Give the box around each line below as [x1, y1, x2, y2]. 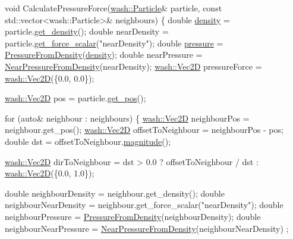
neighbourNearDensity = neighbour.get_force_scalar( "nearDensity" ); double [5, 198, 283, 211]
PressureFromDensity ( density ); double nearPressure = [5, 48, 203, 61]
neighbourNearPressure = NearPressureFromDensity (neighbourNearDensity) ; [5, 222, 289, 234]
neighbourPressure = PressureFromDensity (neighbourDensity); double [5, 210, 261, 222]
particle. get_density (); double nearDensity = [5, 25, 169, 38]
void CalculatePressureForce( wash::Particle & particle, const [5, 2, 222, 14]
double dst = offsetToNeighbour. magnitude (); [5, 135, 171, 147]
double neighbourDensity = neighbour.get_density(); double [5, 187, 225, 199]
